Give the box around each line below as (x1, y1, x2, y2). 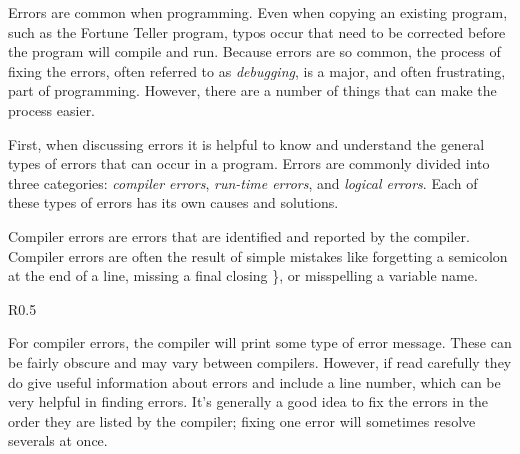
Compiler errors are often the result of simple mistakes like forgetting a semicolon (8, 245, 508, 266)
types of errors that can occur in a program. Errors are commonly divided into (8, 153, 490, 174)
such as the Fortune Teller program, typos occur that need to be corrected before (8, 21, 506, 42)
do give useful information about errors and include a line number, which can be (8, 371, 501, 392)
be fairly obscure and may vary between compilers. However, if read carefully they (8, 351, 512, 372)
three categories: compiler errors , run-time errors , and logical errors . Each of (8, 172, 478, 193)
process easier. (8, 99, 96, 120)
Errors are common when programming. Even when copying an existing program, (8, 2, 508, 22)
